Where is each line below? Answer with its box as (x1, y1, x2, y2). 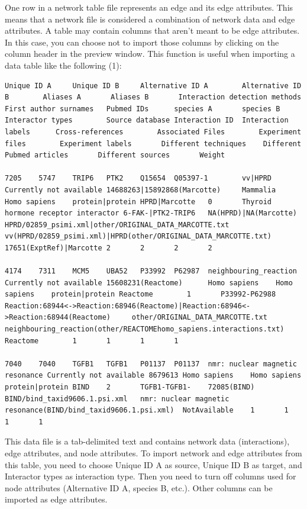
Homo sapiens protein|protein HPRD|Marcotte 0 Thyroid (5, 197, 272, 206)
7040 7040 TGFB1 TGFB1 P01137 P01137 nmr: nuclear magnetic (5, 359, 297, 368)
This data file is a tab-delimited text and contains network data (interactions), (5, 435, 290, 447)
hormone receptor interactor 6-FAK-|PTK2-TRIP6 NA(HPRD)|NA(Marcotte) (5, 209, 297, 218)
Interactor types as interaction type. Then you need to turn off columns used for (5, 470, 296, 482)
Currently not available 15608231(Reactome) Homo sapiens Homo (5, 278, 293, 287)
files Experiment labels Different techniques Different (5, 139, 302, 148)
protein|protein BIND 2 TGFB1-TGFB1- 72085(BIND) (5, 383, 255, 391)
